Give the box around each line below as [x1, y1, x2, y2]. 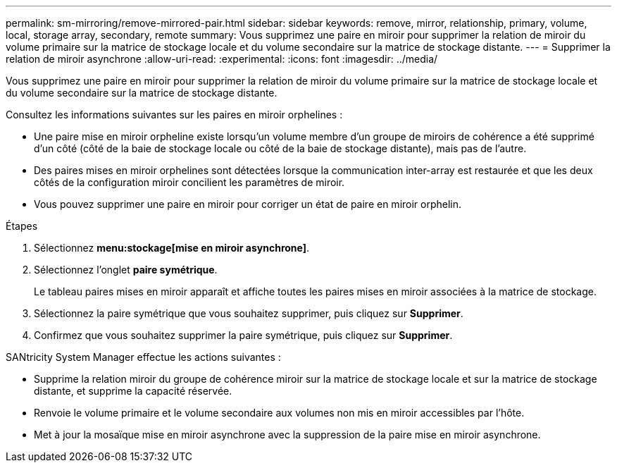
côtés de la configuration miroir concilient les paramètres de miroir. [34, 176, 345, 188]
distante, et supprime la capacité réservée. [34, 385, 232, 397]
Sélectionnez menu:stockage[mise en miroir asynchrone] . [34, 242, 310, 254]
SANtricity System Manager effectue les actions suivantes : [6, 351, 281, 363]
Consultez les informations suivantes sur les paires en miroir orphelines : [6, 109, 343, 121]
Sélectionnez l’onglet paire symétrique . [34, 264, 218, 276]
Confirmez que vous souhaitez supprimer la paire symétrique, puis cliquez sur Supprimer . [34, 329, 453, 341]
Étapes [6, 220, 38, 232]
